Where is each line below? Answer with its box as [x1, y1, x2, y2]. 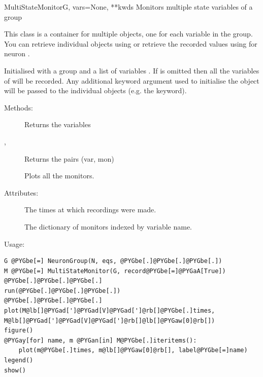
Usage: [4, 238, 25, 249]
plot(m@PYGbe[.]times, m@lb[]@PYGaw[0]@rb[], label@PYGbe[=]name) [18, 347, 248, 354]
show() [4, 366, 26, 374]
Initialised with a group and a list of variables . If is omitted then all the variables [4, 65, 259, 76]
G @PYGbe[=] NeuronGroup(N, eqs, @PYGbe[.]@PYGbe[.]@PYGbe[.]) [4, 257, 222, 265]
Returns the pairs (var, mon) [24, 153, 114, 164]
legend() [4, 357, 34, 364]
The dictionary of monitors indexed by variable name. [24, 221, 192, 232]
